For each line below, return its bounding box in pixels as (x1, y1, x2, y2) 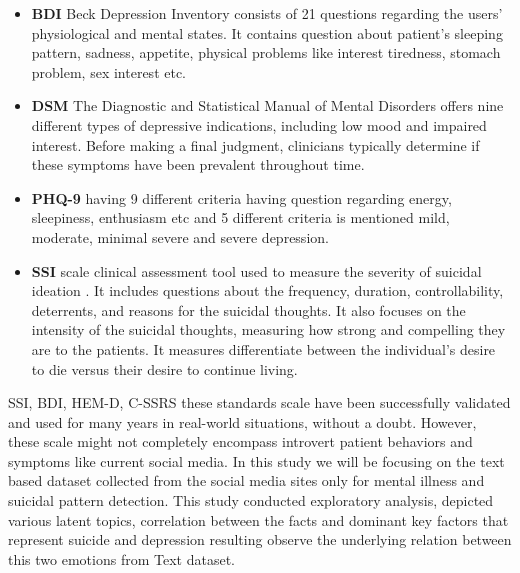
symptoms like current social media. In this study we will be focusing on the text (8, 450, 505, 471)
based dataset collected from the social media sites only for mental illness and (8, 470, 485, 491)
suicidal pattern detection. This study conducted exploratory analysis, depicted (8, 490, 494, 511)
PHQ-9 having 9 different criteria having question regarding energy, (31, 187, 452, 208)
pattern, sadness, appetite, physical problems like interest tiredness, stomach (31, 42, 501, 63)
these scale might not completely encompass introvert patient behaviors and (8, 431, 473, 452)
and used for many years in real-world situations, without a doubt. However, (8, 411, 477, 432)
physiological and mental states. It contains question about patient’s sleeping (31, 22, 503, 43)
